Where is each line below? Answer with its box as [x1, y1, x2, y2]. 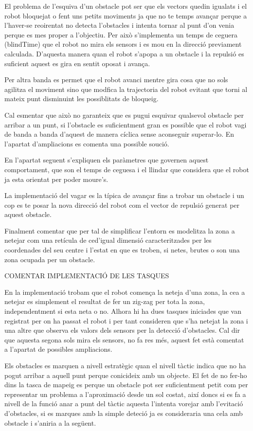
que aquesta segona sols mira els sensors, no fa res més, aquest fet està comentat [4, 334, 244, 344]
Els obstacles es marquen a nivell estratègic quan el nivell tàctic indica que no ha [4, 360, 246, 370]
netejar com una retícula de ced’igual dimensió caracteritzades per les [4, 235, 212, 245]
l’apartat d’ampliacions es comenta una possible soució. [4, 138, 169, 148]
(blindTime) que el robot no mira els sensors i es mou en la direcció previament [4, 39, 242, 49]
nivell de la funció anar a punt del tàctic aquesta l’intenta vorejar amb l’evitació [4, 398, 243, 409]
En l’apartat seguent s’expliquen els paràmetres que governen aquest [4, 155, 209, 165]
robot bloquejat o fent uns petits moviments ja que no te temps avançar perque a [4, 10, 247, 20]
